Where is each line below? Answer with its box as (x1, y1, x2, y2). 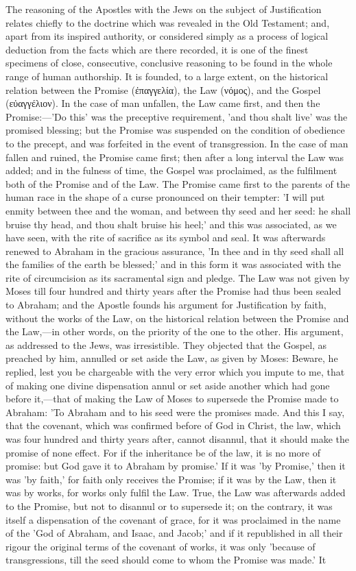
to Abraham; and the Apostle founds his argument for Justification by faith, (5, 297, 327, 312)
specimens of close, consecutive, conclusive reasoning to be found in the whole (5, 56, 333, 70)
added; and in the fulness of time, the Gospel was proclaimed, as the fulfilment (5, 163, 337, 178)
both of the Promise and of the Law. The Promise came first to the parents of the (5, 176, 350, 191)
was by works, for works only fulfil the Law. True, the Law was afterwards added (5, 485, 346, 500)
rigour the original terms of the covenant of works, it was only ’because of (5, 539, 316, 553)
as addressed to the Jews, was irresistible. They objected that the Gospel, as (5, 337, 327, 352)
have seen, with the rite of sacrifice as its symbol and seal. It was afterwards (5, 230, 326, 245)
